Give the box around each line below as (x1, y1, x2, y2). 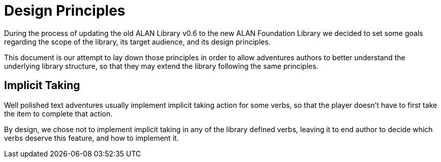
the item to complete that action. (4, 109, 113, 118)
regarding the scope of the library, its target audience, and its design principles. (4, 37, 271, 46)
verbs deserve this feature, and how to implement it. (4, 133, 179, 142)
